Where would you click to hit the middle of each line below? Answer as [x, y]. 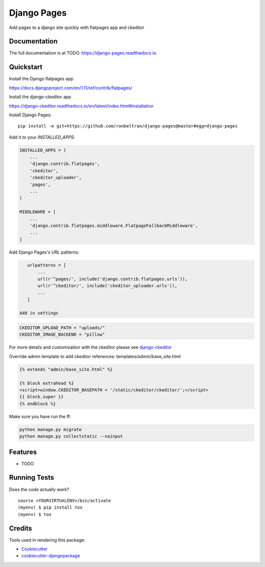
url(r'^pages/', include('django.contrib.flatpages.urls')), [113, 279]
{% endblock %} [38, 404]
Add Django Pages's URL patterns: [44, 252]
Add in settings [39, 313]
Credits [21, 528]
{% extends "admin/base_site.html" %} [66, 369]
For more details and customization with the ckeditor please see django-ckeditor [90, 347]
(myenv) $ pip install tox [50, 507]
